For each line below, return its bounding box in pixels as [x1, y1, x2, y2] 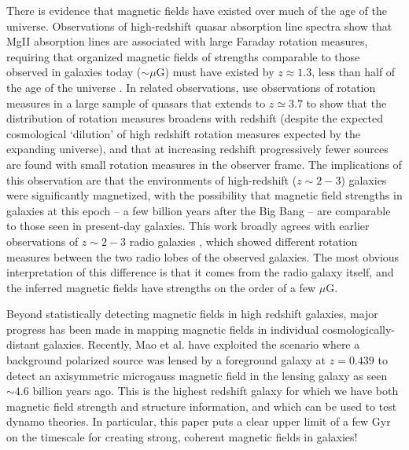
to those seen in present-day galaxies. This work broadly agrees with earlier [6, 218, 370, 234]
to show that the [306, 94, 387, 111]
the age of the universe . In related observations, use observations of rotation [6, 79, 376, 95]
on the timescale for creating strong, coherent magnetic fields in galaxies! [6, 429, 358, 445]
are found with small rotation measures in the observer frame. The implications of [6, 155, 402, 172]
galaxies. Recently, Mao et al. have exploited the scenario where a [43, 336, 360, 353]
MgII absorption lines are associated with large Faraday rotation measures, [6, 33, 368, 49]
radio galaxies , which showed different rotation [129, 232, 358, 249]
